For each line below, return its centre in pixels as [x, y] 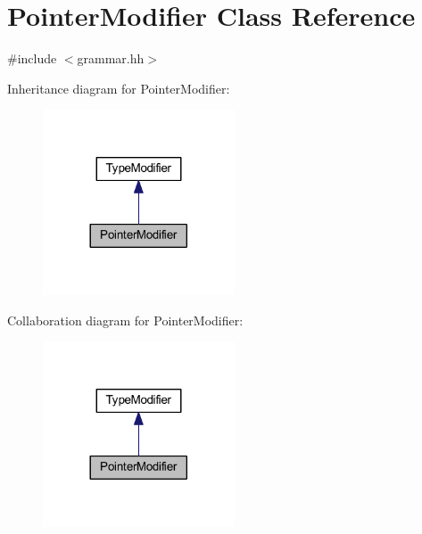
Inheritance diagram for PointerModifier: [119, 88]
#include [32, 58]
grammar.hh [111, 58]
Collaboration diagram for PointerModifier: [125, 320]
